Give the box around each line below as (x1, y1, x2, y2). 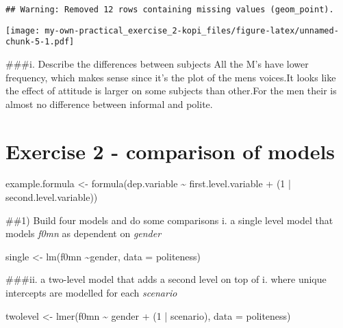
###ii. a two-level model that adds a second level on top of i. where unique (5, 272, 327, 286)
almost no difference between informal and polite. (5, 96, 213, 111)
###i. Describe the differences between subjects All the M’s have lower (5, 56, 309, 70)
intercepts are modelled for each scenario (5, 286, 177, 300)
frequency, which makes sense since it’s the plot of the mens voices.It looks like (5, 70, 336, 84)
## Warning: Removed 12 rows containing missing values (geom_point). (5, 5, 334, 14)
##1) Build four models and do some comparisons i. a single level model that (5, 213, 333, 227)
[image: (5, 25, 40, 36)
